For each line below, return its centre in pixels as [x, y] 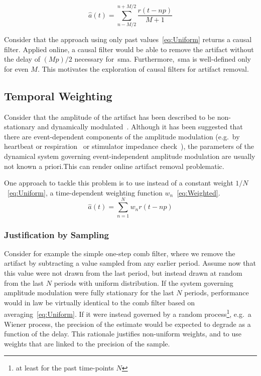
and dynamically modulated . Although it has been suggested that [140, 127]
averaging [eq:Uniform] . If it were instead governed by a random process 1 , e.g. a [128, 313]
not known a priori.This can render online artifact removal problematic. [114, 166]
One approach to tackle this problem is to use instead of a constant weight [119, 183]
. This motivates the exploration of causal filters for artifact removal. [143, 68]
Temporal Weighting [58, 96]
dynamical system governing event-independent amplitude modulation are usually [130, 156]
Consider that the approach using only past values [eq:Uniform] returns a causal [128, 39]
